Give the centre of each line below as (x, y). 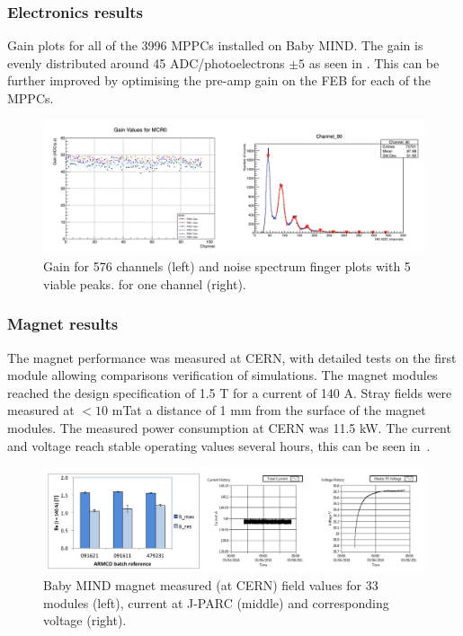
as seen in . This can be (374, 62)
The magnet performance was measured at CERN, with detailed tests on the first (232, 357)
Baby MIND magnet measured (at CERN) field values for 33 (211, 584)
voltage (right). (85, 620)
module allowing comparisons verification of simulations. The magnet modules (223, 375)
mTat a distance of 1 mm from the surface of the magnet (269, 410)
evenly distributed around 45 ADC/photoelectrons (146, 62)
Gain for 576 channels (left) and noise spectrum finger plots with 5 (227, 266)
